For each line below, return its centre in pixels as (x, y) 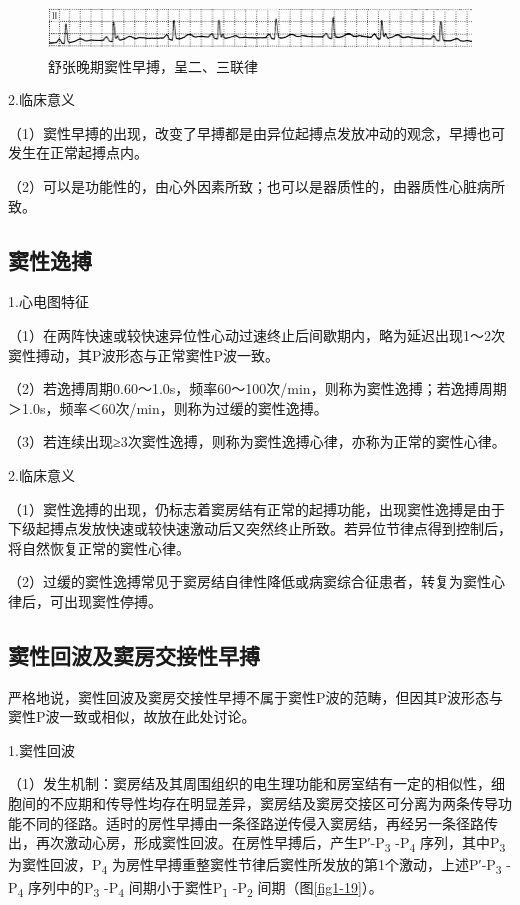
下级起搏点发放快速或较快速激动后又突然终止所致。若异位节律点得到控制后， (260, 528)
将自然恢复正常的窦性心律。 (99, 547)
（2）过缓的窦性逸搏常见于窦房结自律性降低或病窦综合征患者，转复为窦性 (249, 581)
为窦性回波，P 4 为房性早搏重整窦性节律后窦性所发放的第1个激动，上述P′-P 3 (255, 866)
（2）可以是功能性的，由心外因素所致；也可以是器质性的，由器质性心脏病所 (256, 185)
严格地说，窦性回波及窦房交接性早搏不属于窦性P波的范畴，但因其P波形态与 (256, 696)
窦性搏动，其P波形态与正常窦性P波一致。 (144, 354)
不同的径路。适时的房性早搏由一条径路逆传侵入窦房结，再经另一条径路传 (259, 822)
